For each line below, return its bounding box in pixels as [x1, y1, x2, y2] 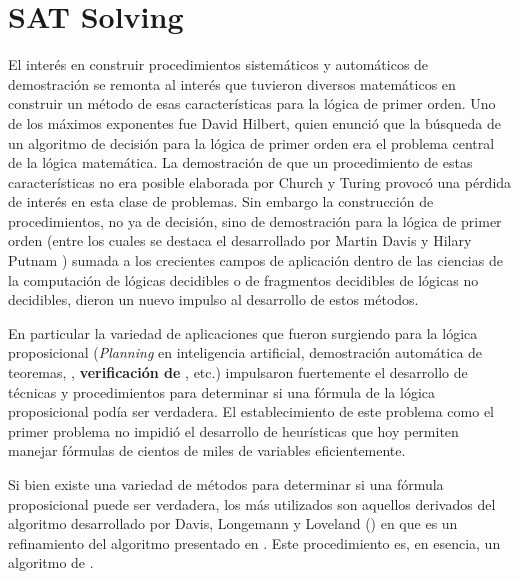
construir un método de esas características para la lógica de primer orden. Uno [8, 93, 496, 114]
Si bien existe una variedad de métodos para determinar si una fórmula [8, 474, 444, 494]
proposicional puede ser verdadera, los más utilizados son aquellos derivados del [8, 493, 496, 514]
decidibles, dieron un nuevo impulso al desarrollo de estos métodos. [8, 289, 419, 310]
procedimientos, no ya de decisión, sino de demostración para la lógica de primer [8, 210, 502, 231]
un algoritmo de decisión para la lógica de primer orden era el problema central [8, 132, 495, 153]
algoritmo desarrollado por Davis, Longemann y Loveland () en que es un [8, 513, 458, 534]
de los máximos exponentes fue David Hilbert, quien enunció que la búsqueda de [8, 112, 501, 133]
